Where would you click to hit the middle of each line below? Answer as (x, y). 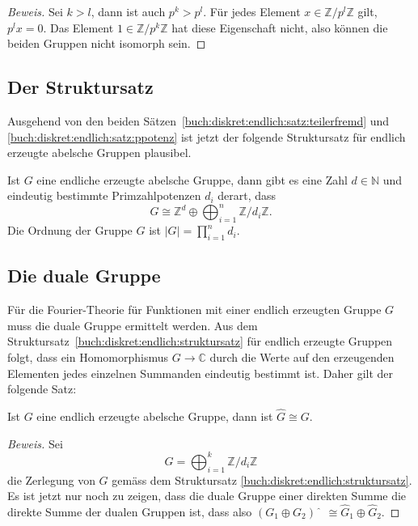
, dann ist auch (128, 11)
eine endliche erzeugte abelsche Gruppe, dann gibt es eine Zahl (192, 179)
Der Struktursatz (80, 87)
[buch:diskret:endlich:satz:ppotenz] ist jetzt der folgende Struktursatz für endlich (207, 136)
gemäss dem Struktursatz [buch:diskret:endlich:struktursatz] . (262, 479)
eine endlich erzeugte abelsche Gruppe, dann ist (155, 416)
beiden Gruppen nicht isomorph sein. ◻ (107, 43)
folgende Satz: (42, 389)
